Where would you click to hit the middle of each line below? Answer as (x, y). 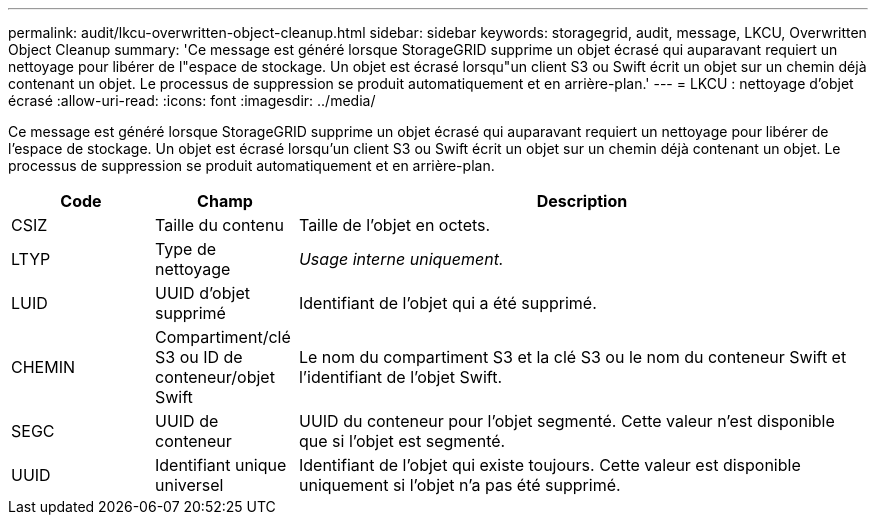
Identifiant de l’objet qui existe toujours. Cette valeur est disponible (549, 465)
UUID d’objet (202, 293)
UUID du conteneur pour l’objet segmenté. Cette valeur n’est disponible (566, 421)
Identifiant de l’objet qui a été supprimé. (447, 303)
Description (582, 201)
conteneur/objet (214, 377)
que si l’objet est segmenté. (402, 441)
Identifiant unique (220, 465)
